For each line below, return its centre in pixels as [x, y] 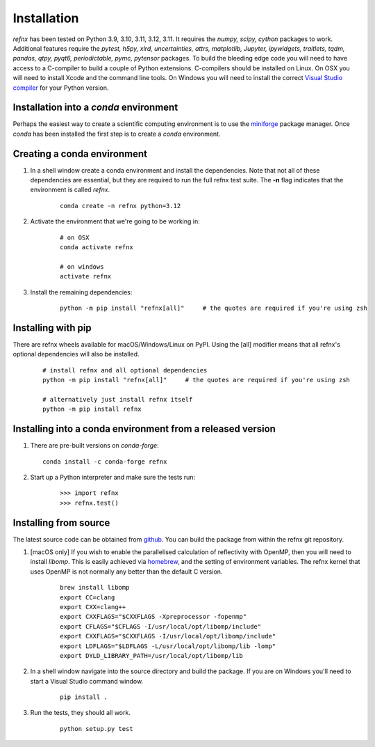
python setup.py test [97, 729]
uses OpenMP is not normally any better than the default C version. [126, 572]
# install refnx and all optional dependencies [125, 370]
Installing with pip [52, 328]
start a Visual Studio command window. [87, 681]
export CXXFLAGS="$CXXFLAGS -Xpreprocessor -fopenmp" [153, 617]
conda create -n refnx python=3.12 [120, 206]
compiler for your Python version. [61, 88]
